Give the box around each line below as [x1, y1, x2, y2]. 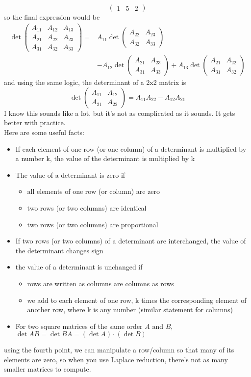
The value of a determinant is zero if [15, 169, 125, 180]
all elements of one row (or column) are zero [27, 186, 160, 196]
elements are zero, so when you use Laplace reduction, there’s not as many [4, 354, 228, 364]
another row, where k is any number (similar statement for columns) [27, 304, 233, 315]
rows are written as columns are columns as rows [27, 278, 174, 288]
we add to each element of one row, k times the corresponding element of [27, 295, 247, 305]
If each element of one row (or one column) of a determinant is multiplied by [15, 143, 247, 154]
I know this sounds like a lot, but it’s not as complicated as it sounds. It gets [4, 108, 235, 118]
